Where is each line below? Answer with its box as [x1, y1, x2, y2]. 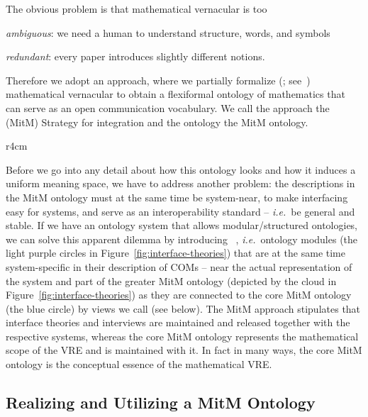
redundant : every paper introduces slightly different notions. [6, 49, 265, 64]
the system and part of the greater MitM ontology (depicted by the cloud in [6, 273, 337, 288]
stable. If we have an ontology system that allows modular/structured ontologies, [6, 218, 358, 233]
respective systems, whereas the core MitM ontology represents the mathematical [6, 328, 359, 343]
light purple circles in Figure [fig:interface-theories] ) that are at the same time [6, 245, 346, 260]
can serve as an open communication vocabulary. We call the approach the [6, 100, 330, 115]
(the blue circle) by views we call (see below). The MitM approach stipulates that [6, 301, 361, 316]
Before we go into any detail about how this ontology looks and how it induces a [6, 162, 356, 177]
